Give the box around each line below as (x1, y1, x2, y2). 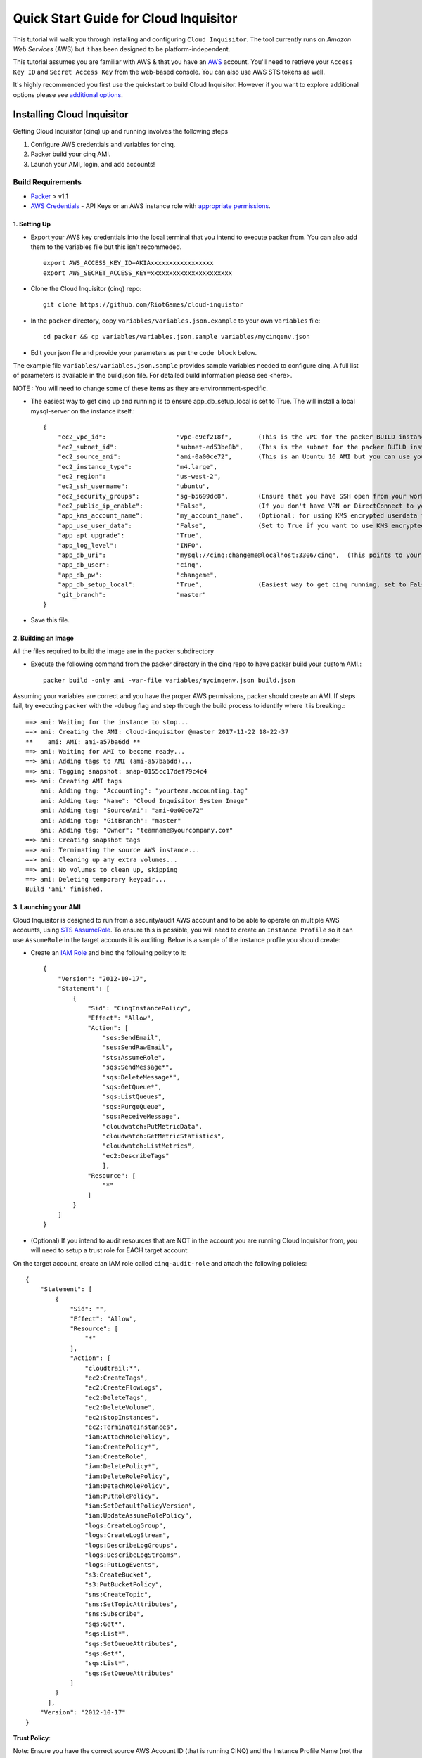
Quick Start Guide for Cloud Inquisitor (13, 11, 238, 26)
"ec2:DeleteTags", (84, 1393, 148, 1401)
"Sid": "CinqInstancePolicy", (87, 1004, 192, 1012)
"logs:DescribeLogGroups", (84, 1541, 178, 1549)
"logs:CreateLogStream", (84, 1532, 170, 1539)
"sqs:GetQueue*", (102, 1083, 162, 1091)
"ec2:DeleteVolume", (84, 1404, 156, 1411)
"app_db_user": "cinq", (57, 561, 203, 569)
